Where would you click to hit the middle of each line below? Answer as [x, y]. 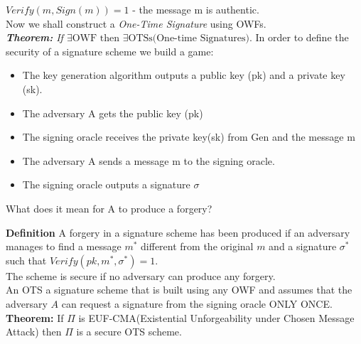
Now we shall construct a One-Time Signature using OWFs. [136, 23]
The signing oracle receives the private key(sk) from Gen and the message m [189, 137]
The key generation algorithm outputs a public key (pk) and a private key [184, 75]
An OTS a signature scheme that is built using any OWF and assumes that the [179, 290]
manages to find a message [64, 246]
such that [26, 260]
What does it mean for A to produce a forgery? [109, 208]
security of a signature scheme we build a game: [110, 51]
